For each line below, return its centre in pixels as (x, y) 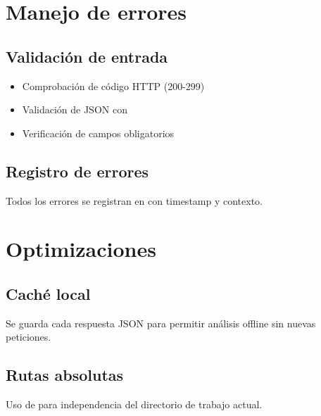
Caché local (48, 293)
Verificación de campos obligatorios (98, 133)
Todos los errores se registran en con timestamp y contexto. (134, 200)
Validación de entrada (87, 56)
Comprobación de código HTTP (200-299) (113, 86)
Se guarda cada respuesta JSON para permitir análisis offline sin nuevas (161, 323)
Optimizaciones (81, 249)
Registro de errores (77, 171)
